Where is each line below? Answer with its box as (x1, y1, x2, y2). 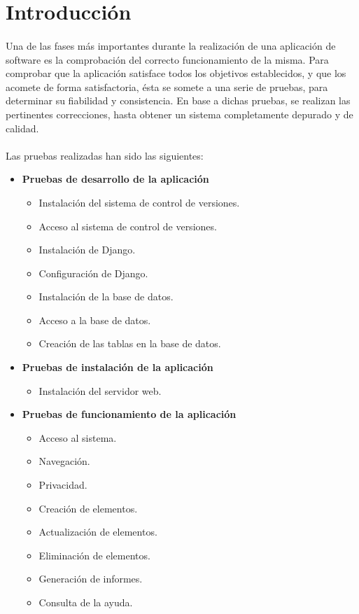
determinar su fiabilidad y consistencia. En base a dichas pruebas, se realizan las (6, 93, 351, 108)
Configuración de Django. (38, 265, 148, 280)
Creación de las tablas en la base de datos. (38, 336, 221, 351)
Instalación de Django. (38, 242, 136, 257)
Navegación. (38, 454, 90, 468)
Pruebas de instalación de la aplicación (22, 360, 213, 375)
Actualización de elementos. (38, 524, 157, 539)
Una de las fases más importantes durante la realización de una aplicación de (6, 38, 336, 53)
